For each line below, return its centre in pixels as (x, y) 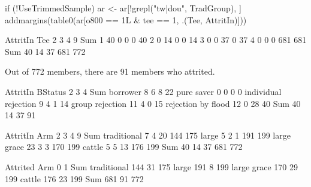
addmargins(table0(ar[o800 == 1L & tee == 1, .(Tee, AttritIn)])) (126, 19)
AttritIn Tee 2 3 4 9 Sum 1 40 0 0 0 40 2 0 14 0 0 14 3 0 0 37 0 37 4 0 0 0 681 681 (156, 40)
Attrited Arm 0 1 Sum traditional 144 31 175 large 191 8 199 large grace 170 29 (152, 166)
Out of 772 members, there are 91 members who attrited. (110, 71)
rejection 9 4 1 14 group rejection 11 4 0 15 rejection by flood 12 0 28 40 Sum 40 (153, 103)
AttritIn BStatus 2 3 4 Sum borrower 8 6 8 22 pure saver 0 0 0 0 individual (143, 91)
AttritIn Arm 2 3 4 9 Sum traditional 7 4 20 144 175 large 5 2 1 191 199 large (148, 135)
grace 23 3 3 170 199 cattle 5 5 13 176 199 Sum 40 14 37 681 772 (124, 147)
